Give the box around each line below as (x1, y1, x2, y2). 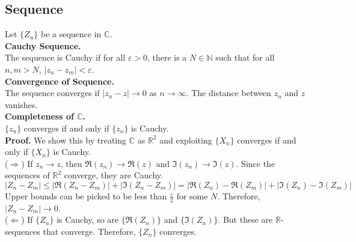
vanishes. (5, 98, 38, 110)
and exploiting (159, 133, 212, 146)
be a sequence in (40, 28, 102, 40)
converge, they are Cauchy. (64, 169, 163, 181)
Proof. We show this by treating (5, 133, 127, 146)
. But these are (218, 213, 273, 226)
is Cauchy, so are (57, 213, 119, 226)
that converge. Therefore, (43, 225, 136, 237)
